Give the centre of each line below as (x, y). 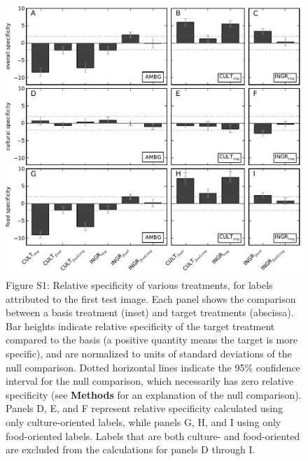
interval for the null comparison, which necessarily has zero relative (150, 381)
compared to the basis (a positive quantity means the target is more (152, 340)
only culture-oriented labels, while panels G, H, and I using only (143, 422)
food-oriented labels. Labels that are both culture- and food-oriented (153, 435)
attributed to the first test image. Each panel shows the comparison (151, 298)
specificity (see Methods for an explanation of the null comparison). (154, 394)
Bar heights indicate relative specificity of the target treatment (140, 326)
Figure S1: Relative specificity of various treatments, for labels (139, 285)
